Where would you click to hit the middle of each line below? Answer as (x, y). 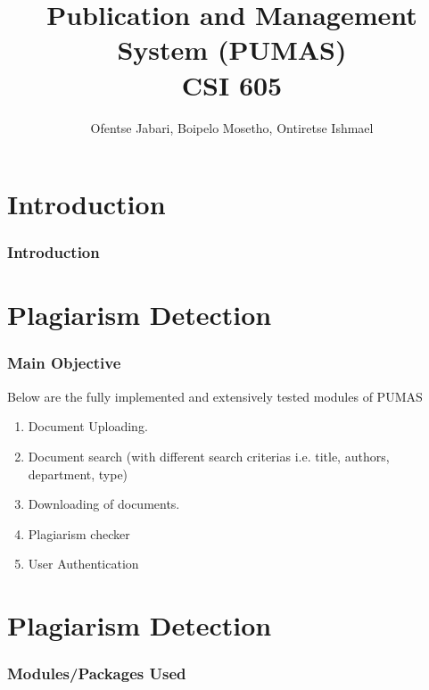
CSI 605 (232, 84)
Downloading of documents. (104, 504)
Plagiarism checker (79, 533)
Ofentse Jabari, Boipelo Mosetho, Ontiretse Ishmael (232, 127)
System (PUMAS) (232, 50)
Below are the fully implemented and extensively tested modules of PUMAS (215, 396)
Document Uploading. (88, 426)
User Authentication (83, 564)
